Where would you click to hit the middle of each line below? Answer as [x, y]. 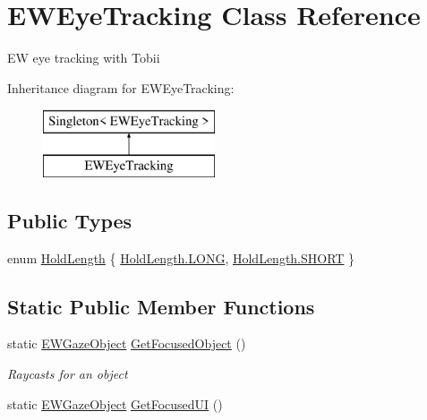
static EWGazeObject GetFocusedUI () [115, 403]
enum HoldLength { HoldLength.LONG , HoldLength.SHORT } [181, 257]
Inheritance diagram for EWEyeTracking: [121, 87]
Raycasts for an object [68, 374]
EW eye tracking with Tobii [84, 58]
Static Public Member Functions [161, 306]
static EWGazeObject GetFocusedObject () [127, 343]
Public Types [70, 220]
